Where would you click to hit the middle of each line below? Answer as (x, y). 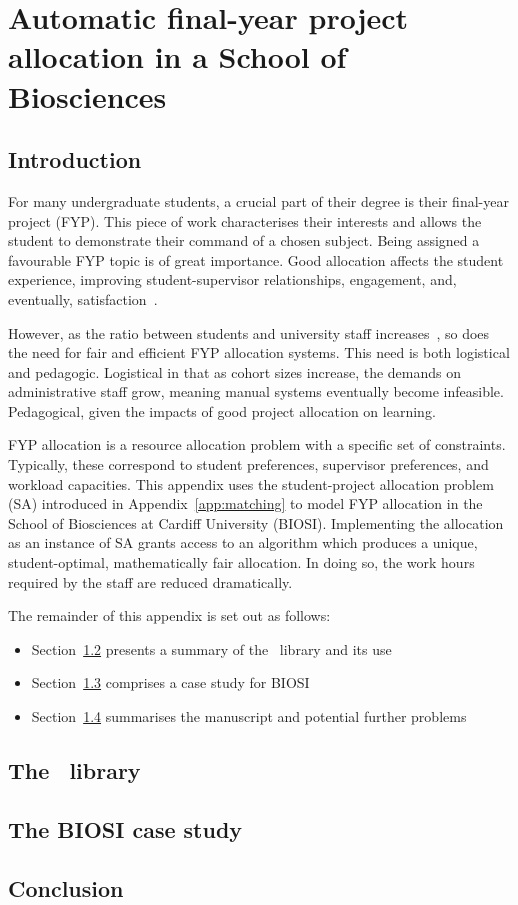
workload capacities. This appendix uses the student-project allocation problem (251, 483)
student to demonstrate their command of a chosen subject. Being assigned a (244, 240)
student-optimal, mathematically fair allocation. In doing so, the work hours (241, 562)
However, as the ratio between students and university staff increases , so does (249, 332)
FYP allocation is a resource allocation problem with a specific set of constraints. (257, 444)
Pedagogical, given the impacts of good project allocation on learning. (222, 410)
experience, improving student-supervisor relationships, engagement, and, (232, 279)
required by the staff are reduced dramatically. (150, 581)
